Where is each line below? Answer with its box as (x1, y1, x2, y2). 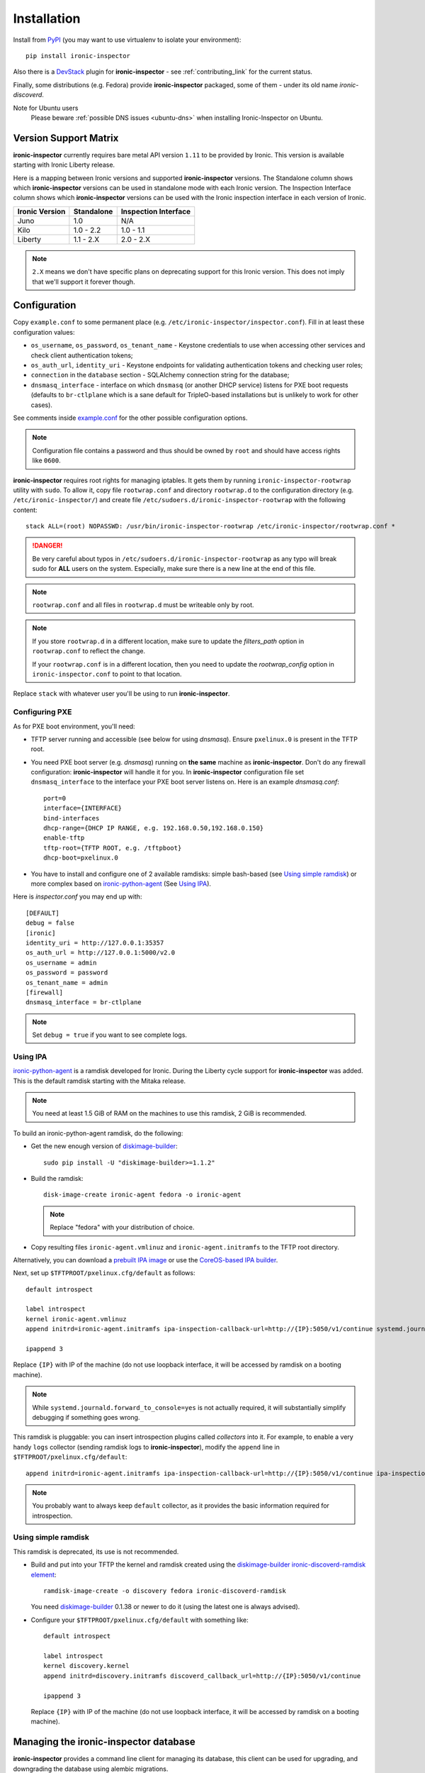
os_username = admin (25, 958, 97, 967)
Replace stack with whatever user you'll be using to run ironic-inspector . (13, 689, 230, 698)
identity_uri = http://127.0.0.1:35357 (25, 938, 164, 947)
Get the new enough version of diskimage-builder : (30, 1142, 178, 1150)
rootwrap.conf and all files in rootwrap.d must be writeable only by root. (32, 601, 254, 609)
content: (13, 506, 38, 514)
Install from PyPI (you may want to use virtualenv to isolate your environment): (13, 35, 242, 44)
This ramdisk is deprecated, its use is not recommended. (13, 1547, 179, 1556)
